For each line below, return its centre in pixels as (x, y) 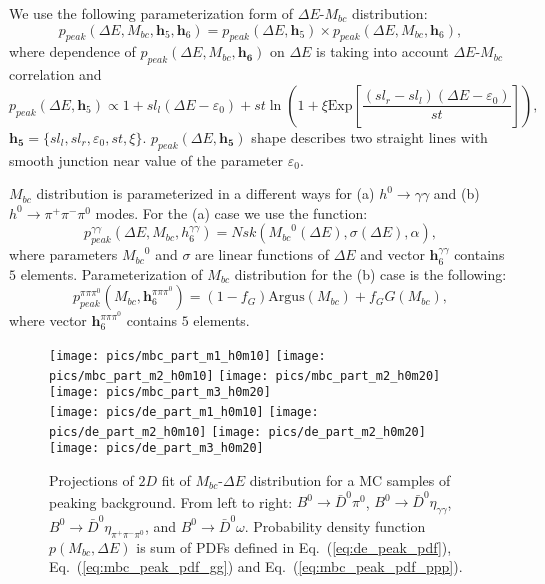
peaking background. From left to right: (171, 501)
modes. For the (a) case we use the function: (231, 212)
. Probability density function (335, 525)
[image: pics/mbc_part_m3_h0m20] (160, 392)
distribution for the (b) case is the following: (370, 273)
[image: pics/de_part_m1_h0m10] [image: (184, 411)
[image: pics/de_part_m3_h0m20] (156, 448)
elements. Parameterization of (111, 273)
